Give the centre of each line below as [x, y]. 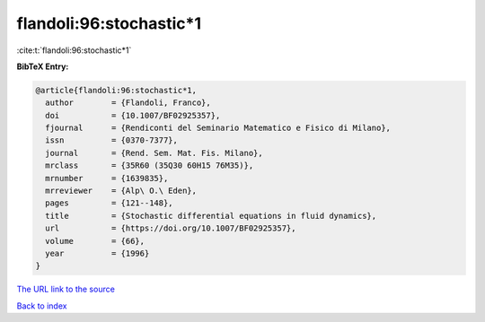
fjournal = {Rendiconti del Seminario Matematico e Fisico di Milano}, [218, 128]
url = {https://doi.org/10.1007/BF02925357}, [171, 228]
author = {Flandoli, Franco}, [128, 103]
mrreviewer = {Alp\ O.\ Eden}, [121, 191]
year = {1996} [97, 253]
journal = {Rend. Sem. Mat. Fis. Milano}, [154, 153]
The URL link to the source [66, 289]
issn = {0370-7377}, [112, 140]
